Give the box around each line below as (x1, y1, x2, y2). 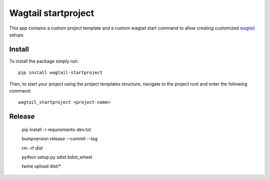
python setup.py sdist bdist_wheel (21, 154, 92, 160)
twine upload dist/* (21, 163, 61, 169)
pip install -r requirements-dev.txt (21, 126, 91, 132)
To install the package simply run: (9, 58, 79, 64)
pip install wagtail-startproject (18, 70, 102, 75)
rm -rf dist (21, 145, 43, 151)
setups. (9, 31, 25, 37)
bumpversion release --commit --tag (21, 135, 97, 142)
